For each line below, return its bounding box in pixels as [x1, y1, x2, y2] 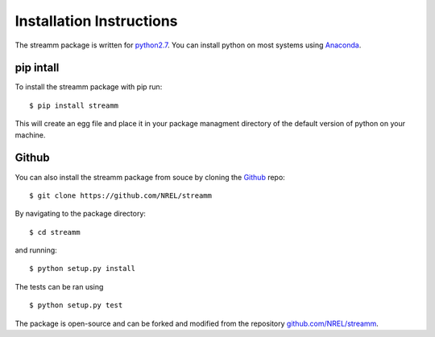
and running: [14, 245, 58, 255]
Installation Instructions [14, 12, 178, 30]
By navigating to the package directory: [14, 209, 147, 219]
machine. [14, 129, 46, 140]
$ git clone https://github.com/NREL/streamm [29, 191, 213, 200]
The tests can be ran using [14, 282, 104, 291]
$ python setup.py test [29, 301, 123, 310]
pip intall [14, 61, 60, 75]
